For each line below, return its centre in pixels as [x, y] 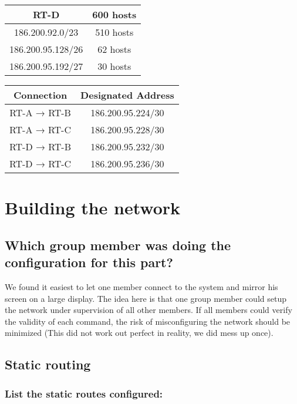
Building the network [93, 208]
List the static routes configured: [84, 393]
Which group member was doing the [118, 245]
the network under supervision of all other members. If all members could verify [148, 310]
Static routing [48, 364]
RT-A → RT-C [40, 129]
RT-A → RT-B [40, 112]
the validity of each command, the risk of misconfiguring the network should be [148, 321]
